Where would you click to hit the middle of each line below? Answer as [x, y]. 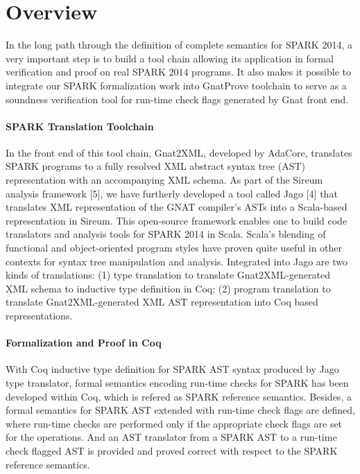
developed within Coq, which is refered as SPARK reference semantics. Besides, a [179, 396]
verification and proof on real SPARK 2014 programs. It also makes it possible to [178, 72]
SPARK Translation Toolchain [80, 126]
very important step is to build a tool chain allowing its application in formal [170, 58]
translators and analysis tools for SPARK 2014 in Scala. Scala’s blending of [166, 234]
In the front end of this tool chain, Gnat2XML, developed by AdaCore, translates [179, 152]
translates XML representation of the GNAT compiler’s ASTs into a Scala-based [177, 207]
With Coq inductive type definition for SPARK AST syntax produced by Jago [172, 369]
